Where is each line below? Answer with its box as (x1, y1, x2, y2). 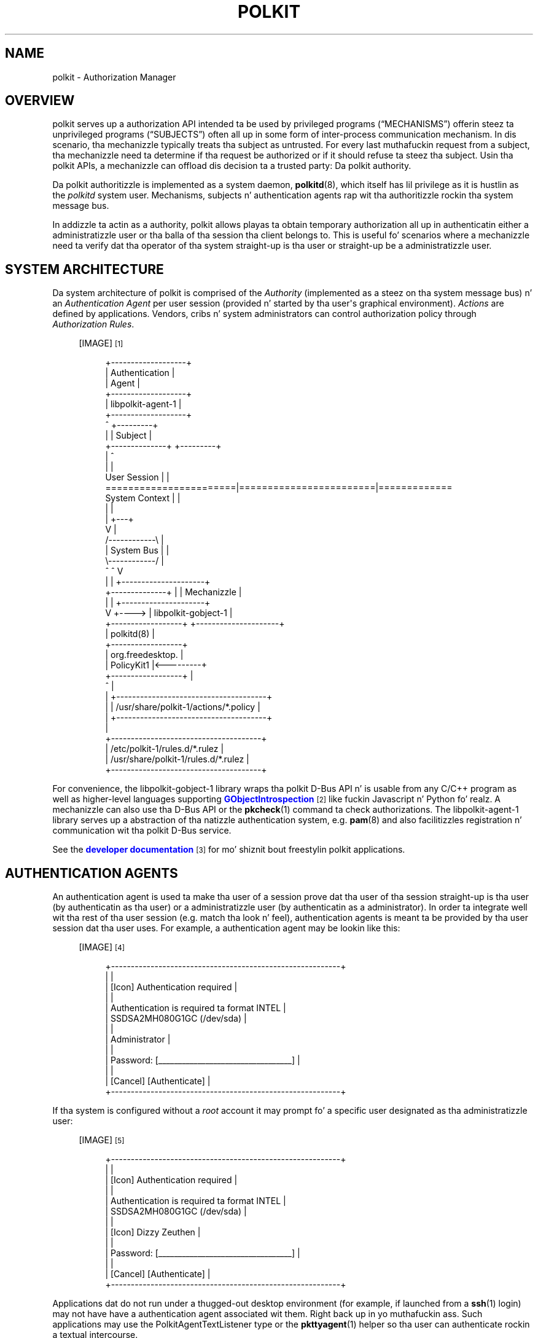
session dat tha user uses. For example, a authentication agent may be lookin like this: (52, 923, 400, 934)
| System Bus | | (105, 545, 170, 556)
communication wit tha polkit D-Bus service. (52, 825, 232, 836)
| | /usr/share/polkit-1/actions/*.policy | (105, 702, 260, 713)
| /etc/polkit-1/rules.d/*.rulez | (105, 743, 224, 754)
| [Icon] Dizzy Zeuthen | (105, 1227, 201, 1238)
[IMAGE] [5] (79, 1135, 125, 1146)
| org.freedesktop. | (105, 649, 184, 660)
